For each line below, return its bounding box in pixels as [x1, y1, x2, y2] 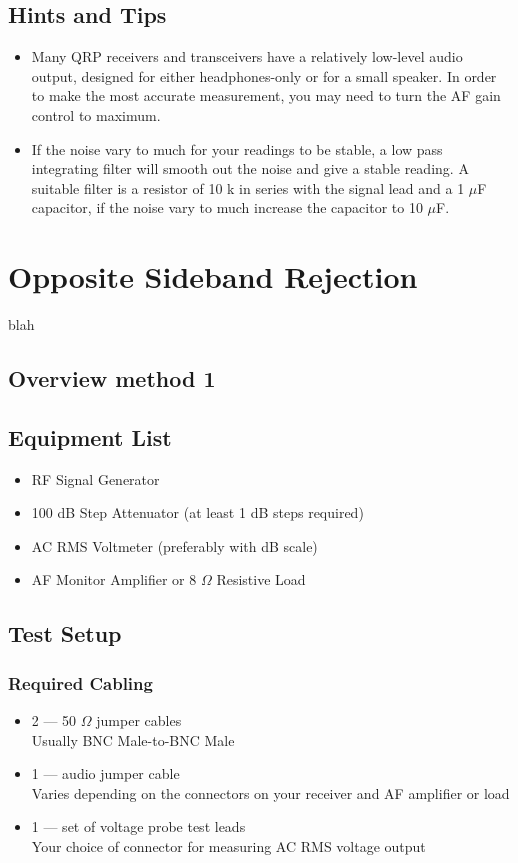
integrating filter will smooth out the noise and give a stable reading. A [31, 158, 469, 179]
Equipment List [8, 421, 172, 452]
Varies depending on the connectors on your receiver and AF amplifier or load [31, 782, 510, 803]
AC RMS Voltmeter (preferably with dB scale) [31, 535, 318, 556]
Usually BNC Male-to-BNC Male [31, 729, 235, 750]
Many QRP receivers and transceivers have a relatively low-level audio [31, 46, 463, 67]
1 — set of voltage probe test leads [31, 816, 246, 837]
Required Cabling [8, 670, 153, 695]
